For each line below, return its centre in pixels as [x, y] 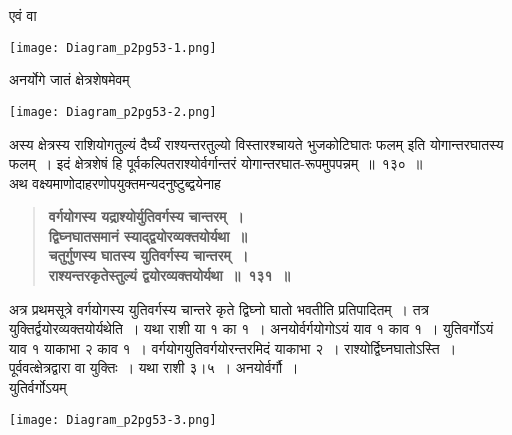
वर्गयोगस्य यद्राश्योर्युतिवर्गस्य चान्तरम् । [146, 216]
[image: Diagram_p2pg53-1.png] [113, 47]
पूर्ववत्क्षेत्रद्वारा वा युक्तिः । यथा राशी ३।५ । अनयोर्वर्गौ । [154, 367]
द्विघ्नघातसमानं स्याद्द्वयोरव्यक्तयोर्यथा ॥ [147, 235]
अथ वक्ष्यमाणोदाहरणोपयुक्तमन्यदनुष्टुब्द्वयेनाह [115, 182]
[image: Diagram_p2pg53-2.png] [113, 111]
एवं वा [23, 15]
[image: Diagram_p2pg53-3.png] [113, 419]
